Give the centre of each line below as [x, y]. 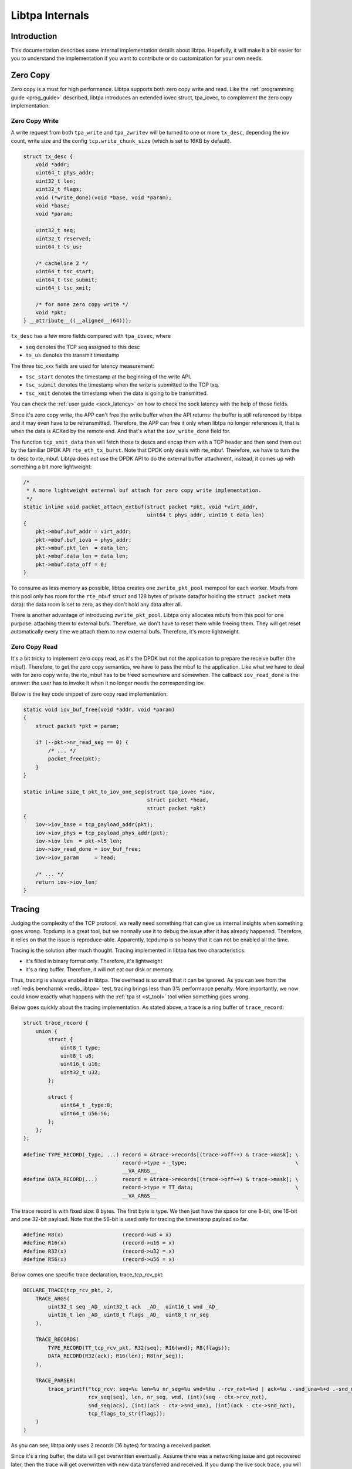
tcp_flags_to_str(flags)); [127, 1413]
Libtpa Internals [50, 15]
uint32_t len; [56, 181]
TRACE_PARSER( [56, 1381]
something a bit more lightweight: [51, 467]
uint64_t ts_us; [59, 246]
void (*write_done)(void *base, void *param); [104, 197]
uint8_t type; [80, 1048]
